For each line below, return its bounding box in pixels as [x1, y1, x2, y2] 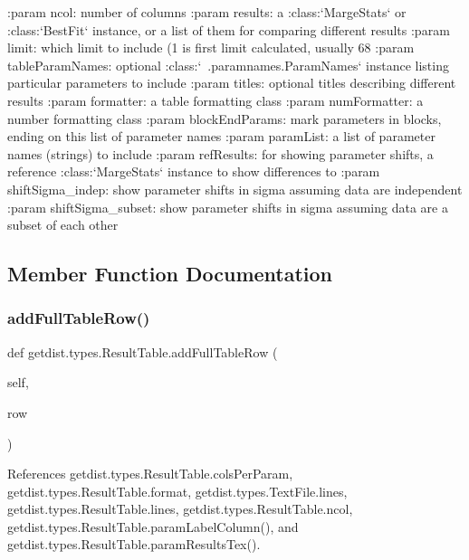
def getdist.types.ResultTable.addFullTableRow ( [7, 342, 278, 361]
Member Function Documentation [7, 260, 333, 288]
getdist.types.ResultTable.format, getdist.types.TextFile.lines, [7, 481, 348, 500]
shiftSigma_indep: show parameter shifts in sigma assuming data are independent [7, 179, 463, 198]
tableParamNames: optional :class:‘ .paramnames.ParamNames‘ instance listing [7, 55, 449, 74]
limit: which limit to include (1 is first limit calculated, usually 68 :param [7, 38, 415, 57]
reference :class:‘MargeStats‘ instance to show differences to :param [7, 162, 380, 181]
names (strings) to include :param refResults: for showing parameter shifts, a [7, 144, 434, 163]
